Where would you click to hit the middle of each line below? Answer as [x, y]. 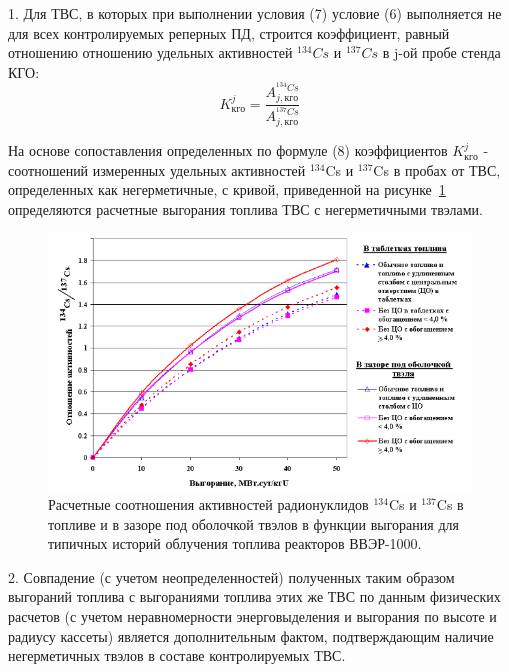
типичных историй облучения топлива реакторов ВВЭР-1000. [235, 543]
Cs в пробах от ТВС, [437, 169]
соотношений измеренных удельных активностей [157, 169]
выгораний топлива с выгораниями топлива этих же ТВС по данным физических [254, 596]
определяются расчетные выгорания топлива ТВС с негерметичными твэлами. [245, 208]
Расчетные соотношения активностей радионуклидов [208, 504]
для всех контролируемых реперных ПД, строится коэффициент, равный [229, 32]
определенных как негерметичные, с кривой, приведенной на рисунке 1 [227, 189]
